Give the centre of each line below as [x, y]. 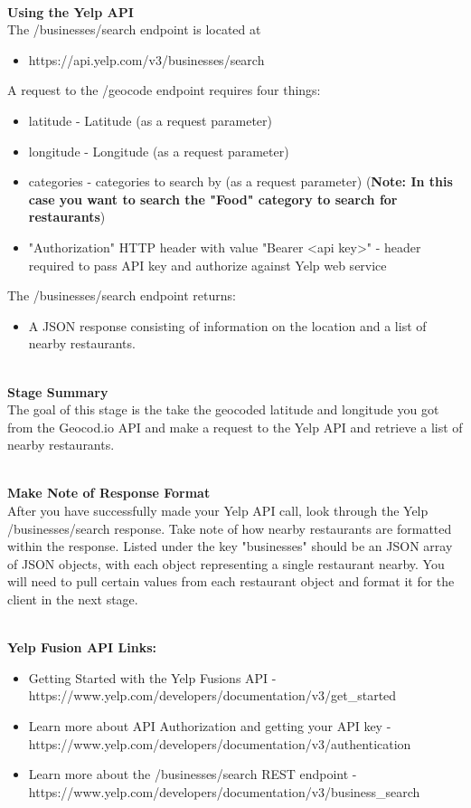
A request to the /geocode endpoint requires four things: [164, 90]
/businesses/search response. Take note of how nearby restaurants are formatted [230, 528]
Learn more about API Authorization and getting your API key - [210, 726]
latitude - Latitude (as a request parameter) [150, 120]
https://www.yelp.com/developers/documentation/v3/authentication [220, 743]
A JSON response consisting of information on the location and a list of [227, 325]
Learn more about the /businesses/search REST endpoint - [193, 774]
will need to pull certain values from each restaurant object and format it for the [231, 581]
